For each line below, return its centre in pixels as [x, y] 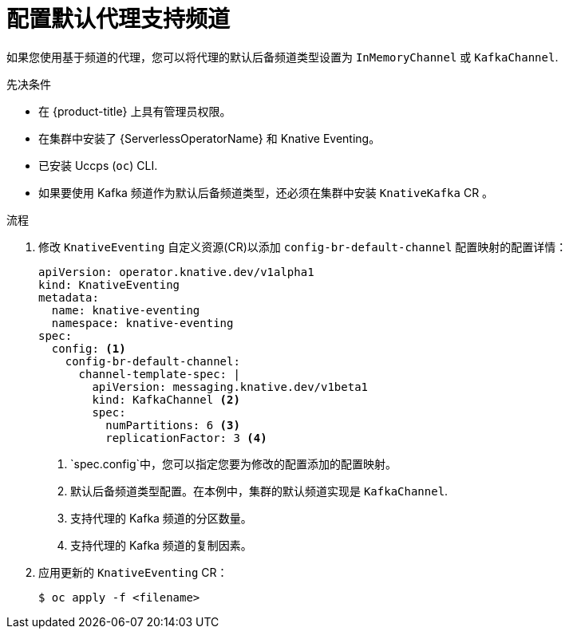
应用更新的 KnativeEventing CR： [133, 572]
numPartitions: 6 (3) [173, 425]
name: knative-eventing [126, 310]
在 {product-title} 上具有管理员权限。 [135, 111]
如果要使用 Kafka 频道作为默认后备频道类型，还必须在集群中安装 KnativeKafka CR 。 [266, 192]
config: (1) [89, 348]
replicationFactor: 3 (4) [186, 438]
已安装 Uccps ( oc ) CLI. [98, 165]
